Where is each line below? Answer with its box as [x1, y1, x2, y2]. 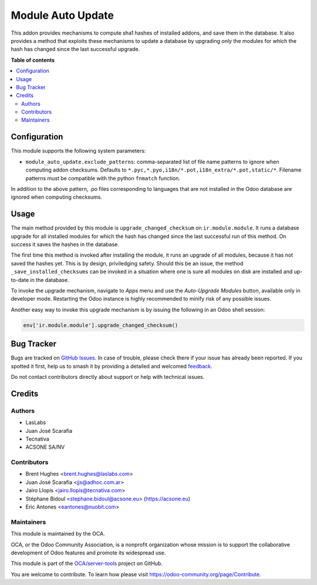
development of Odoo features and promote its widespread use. [11, 549, 166, 556]
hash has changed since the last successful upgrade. [11, 46, 140, 53]
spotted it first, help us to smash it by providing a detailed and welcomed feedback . [11, 362, 213, 369]
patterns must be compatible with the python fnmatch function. [25, 174, 181, 181]
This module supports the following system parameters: [11, 147, 146, 154]
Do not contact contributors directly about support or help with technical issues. [11, 374, 205, 380]
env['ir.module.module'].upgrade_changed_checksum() [23, 322, 178, 328]
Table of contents [11, 56, 55, 63]
